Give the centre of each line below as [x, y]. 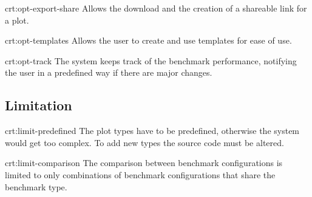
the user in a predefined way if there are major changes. [109, 72]
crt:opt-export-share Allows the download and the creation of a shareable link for [156, 8]
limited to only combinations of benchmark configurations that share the [140, 174]
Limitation [39, 105]
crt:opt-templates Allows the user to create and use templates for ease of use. [148, 40]
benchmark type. [36, 186]
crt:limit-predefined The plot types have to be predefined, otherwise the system [152, 131]
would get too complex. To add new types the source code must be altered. [144, 142]
